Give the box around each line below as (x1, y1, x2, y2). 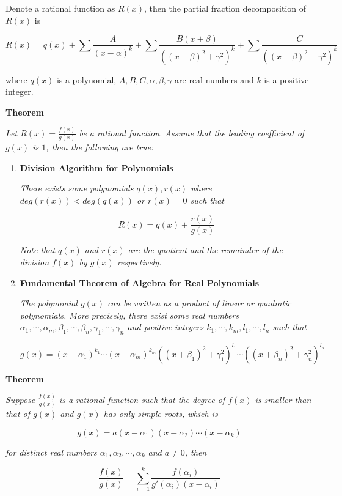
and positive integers (127, 320, 204, 333)
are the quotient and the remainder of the (128, 243, 283, 256)
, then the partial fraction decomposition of (144, 2, 307, 14)
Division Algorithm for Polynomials (20, 161, 173, 174)
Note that (20, 243, 56, 256)
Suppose (5, 393, 35, 405)
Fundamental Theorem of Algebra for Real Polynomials (20, 276, 260, 289)
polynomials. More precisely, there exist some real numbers (20, 308, 239, 321)
